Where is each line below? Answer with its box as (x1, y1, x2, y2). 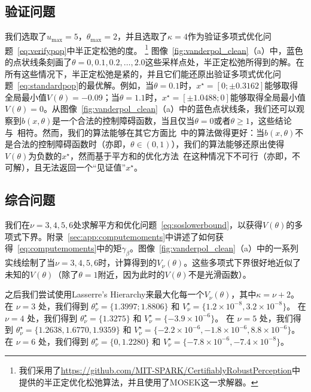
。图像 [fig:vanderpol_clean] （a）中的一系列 (129, 242, 298, 254)
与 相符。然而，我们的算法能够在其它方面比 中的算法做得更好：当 (5, 126, 264, 138)
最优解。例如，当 (87, 79, 154, 92)
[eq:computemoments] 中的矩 (17, 242, 122, 254)
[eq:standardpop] (17, 79, 79, 92)
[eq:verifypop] (17, 44, 67, 56)
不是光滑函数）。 (188, 268, 251, 280)
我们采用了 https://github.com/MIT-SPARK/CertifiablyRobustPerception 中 (19, 364, 300, 376)
